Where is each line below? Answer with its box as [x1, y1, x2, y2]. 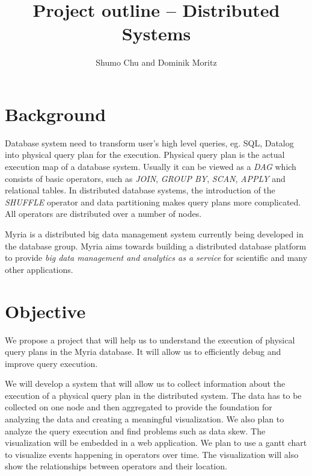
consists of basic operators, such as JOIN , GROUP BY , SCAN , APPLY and [5, 172, 286, 184]
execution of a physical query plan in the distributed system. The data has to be [5, 389, 302, 401]
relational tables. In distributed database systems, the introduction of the [5, 184, 275, 196]
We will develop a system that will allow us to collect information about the [5, 377, 286, 390]
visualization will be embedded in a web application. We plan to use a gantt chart [5, 436, 307, 449]
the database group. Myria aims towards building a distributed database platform [5, 239, 307, 252]
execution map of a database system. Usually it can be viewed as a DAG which [5, 160, 296, 173]
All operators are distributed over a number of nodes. [5, 207, 202, 220]
